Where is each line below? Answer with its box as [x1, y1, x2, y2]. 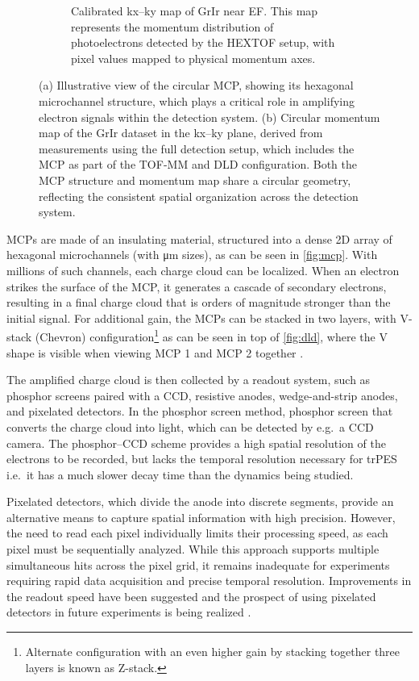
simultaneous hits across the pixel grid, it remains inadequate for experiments [6, 556, 390, 573]
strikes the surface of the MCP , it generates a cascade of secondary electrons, [6, 278, 387, 295]
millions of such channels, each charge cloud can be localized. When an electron [6, 261, 400, 278]
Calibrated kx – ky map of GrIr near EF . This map [71, 2, 318, 19]
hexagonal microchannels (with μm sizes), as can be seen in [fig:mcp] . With [6, 246, 378, 263]
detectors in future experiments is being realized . [6, 604, 251, 620]
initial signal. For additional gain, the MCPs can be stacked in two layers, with [6, 309, 396, 326]
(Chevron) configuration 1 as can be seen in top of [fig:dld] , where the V [35, 326, 388, 345]
